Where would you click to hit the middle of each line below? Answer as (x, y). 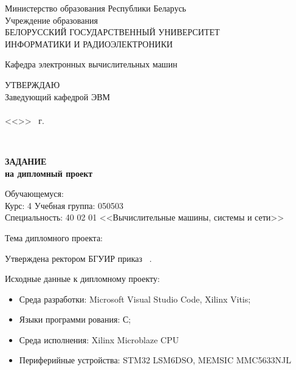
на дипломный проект (49, 173)
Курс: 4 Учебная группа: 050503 (64, 205)
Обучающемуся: (34, 194)
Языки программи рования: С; (75, 319)
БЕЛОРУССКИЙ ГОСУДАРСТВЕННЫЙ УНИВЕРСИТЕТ (112, 32)
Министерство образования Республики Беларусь (96, 8)
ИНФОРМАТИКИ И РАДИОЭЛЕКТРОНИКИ (89, 43)
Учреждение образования (51, 20)
